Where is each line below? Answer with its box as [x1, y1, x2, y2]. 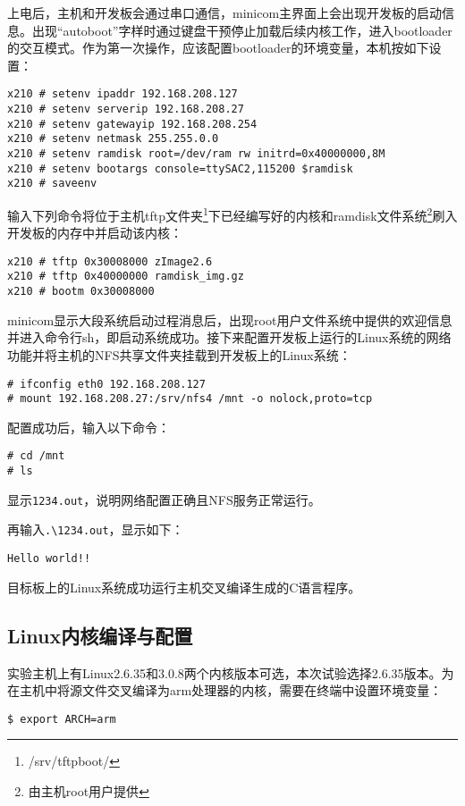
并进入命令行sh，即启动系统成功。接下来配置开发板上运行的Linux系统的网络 [7, 328, 452, 347]
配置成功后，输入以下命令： [7, 417, 170, 436]
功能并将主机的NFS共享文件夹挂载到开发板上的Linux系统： [7, 345, 351, 364]
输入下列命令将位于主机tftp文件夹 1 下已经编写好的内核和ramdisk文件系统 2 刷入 [7, 203, 458, 224]
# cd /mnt [7, 449, 65, 463]
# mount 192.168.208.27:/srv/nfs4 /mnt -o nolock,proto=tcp [7, 392, 373, 406]
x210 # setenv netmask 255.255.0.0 [7, 132, 219, 146]
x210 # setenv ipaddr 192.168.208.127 [7, 88, 238, 101]
